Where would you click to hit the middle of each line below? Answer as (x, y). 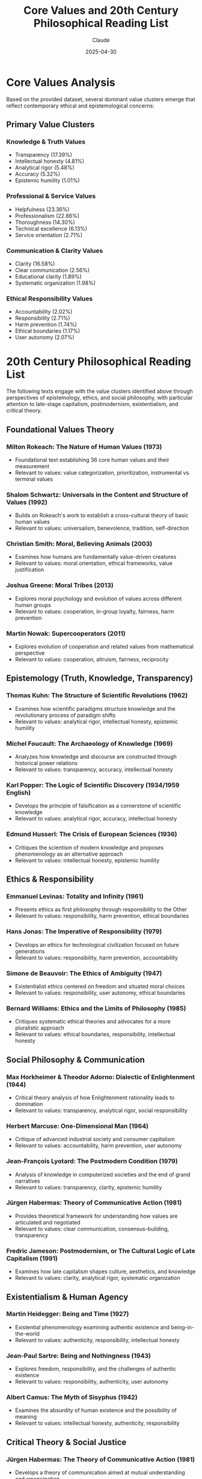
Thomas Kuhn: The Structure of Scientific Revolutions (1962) (97, 696)
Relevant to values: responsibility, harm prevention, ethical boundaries (102, 916)
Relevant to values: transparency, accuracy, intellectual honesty (94, 769)
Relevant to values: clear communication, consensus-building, (92, 1229)
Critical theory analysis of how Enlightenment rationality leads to (95, 1097)
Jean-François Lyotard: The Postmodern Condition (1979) (92, 1161)
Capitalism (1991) (32, 1258)
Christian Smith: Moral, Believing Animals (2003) (79, 544)
